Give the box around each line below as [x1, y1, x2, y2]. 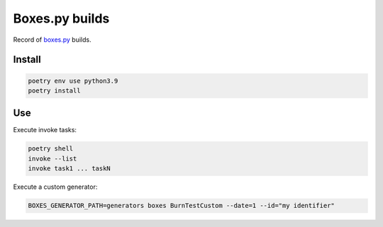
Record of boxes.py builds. [13, 35, 91, 44]
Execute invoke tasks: [13, 126, 77, 134]
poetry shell [28, 145, 74, 153]
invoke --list [28, 154, 77, 163]
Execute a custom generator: [13, 182, 98, 191]
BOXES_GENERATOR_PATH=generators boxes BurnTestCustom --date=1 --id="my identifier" [28, 202, 335, 210]
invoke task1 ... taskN [28, 165, 111, 173]
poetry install [28, 86, 81, 95]
